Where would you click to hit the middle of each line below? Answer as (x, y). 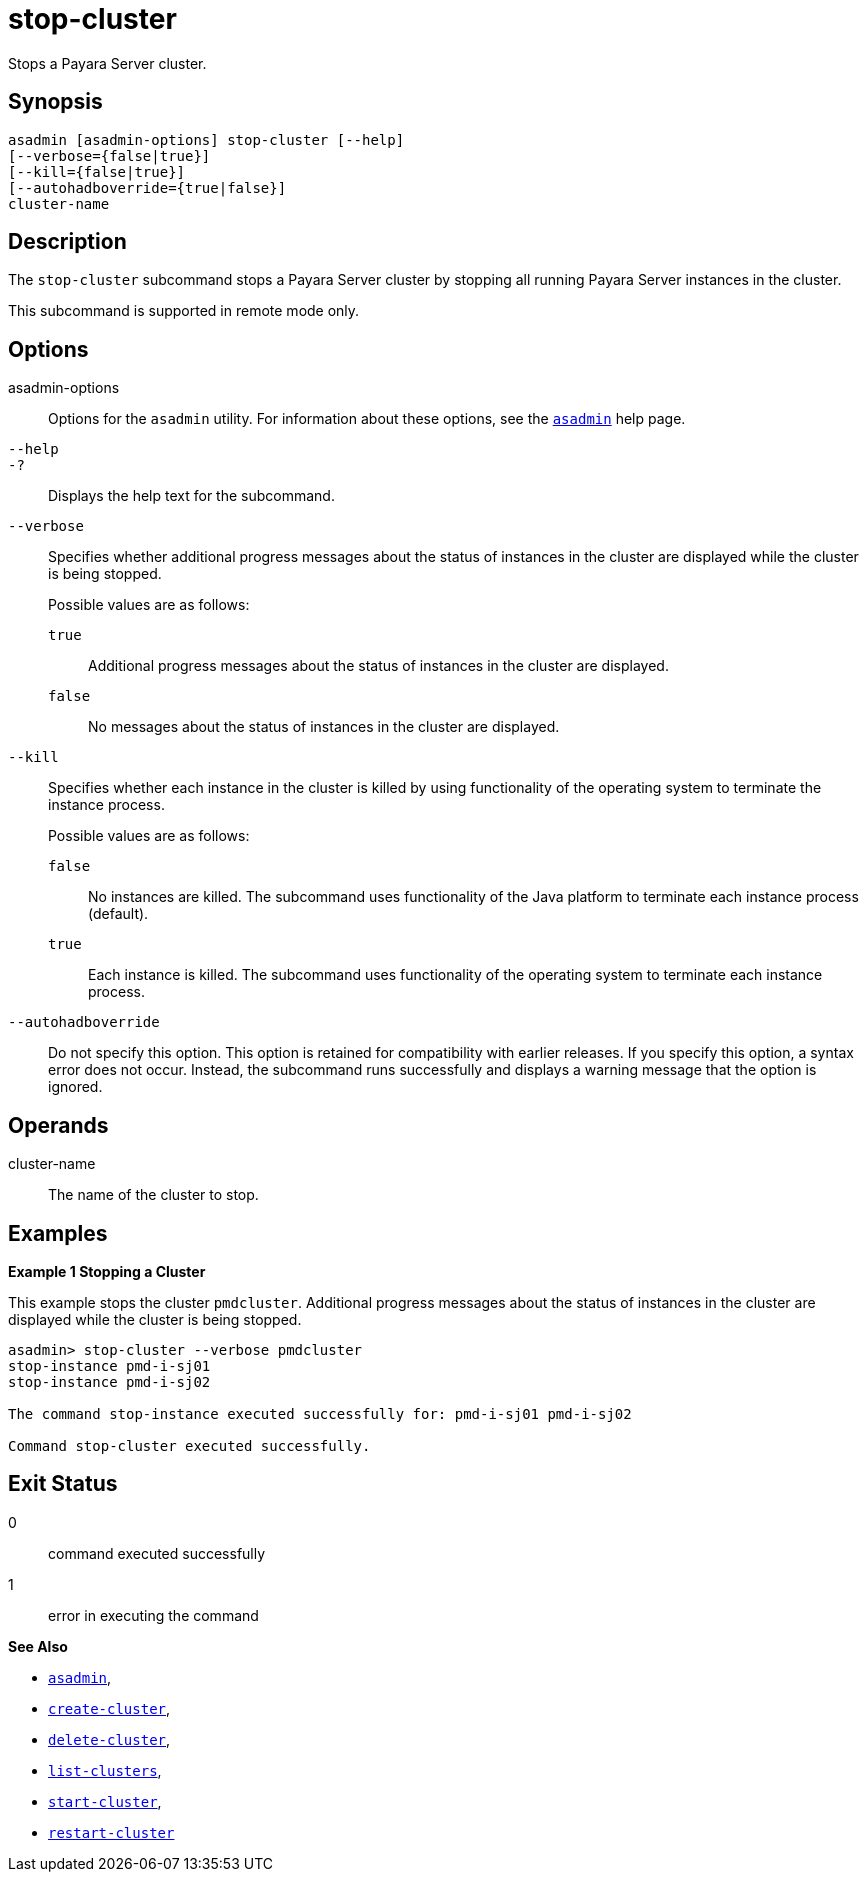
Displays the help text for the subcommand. (191, 496)
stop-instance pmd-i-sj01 (109, 1365)
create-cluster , (109, 1708)
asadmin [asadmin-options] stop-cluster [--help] (206, 139)
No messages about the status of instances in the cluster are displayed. (324, 727)
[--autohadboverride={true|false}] (147, 187)
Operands (58, 1125)
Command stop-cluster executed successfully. (189, 1445)
